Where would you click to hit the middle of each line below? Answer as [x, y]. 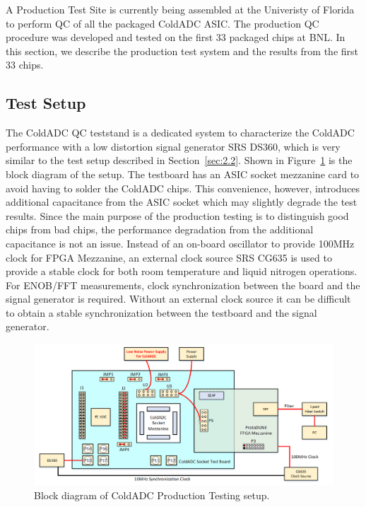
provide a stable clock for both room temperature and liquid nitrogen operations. [182, 271]
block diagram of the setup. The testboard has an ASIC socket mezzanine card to [183, 174]
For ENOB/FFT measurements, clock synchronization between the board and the [183, 285]
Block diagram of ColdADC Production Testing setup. [152, 495]
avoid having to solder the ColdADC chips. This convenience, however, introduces [183, 188]
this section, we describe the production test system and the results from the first [182, 51]
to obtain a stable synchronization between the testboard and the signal [161, 312]
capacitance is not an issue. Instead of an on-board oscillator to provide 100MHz [180, 243]
